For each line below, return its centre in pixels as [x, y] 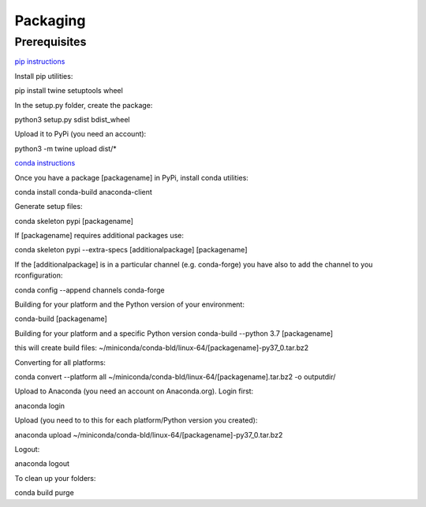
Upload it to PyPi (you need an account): [80, 134]
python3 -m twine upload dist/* [66, 148]
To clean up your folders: [55, 478]
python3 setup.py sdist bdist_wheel [72, 119]
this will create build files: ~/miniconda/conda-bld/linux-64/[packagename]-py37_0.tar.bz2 [162, 348]
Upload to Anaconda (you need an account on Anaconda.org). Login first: [134, 391]
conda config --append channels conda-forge [90, 290]
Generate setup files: [49, 207]
